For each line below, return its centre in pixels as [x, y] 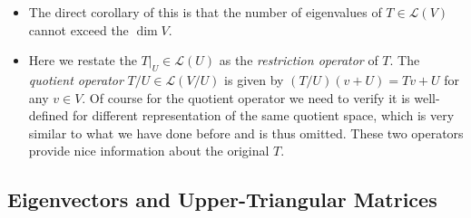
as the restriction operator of [299, 60]
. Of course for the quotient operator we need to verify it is [246, 97]
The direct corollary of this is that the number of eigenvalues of [205, 12]
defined [49, 115]
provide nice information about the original [149, 151]
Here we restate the [83, 60]
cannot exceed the [78, 29]
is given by [254, 79]
